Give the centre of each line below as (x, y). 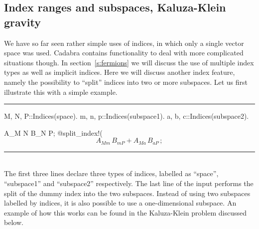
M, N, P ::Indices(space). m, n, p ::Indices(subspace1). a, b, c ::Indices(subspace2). (127, 116)
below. (14, 222)
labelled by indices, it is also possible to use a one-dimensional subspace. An (120, 203)
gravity (23, 22)
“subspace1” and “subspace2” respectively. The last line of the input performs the (129, 183)
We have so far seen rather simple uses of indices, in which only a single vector (124, 43)
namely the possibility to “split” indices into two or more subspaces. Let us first (126, 82)
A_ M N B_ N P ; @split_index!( (53, 132)
